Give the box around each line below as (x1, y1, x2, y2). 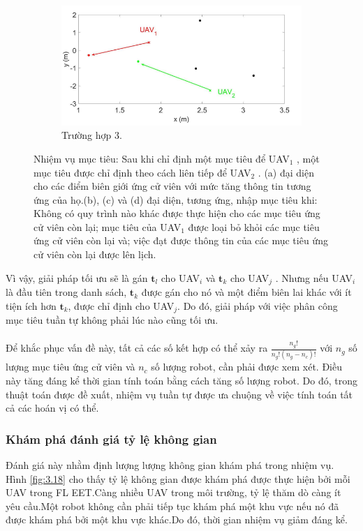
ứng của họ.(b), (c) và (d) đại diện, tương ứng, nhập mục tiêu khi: (34, 192, 318, 207)
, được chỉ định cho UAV (68, 298, 175, 313)
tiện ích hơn (6, 298, 57, 313)
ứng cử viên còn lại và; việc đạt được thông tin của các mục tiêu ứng (34, 233, 328, 248)
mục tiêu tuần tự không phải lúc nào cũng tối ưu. (6, 313, 218, 327)
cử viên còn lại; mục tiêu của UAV (34, 219, 181, 234)
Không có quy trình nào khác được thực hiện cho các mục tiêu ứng (34, 206, 320, 220)
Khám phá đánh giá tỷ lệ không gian (6, 430, 217, 447)
